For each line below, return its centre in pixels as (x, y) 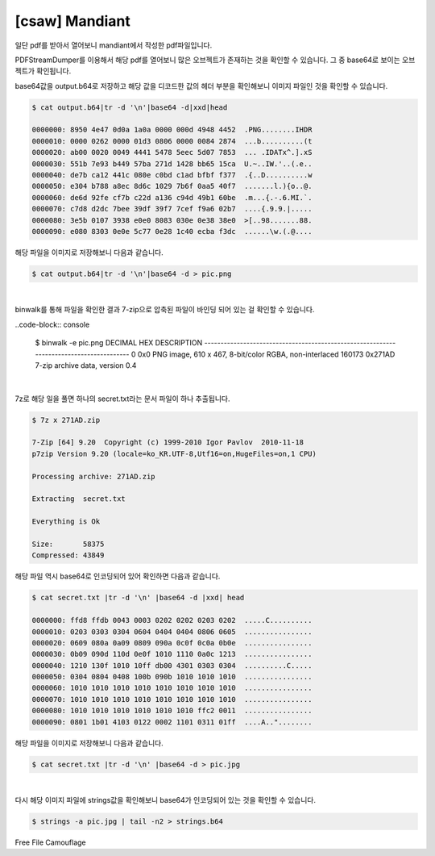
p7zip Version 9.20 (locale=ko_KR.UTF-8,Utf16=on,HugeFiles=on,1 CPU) (174, 453)
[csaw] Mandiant (72, 21)
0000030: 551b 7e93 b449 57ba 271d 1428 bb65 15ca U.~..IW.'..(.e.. (172, 164)
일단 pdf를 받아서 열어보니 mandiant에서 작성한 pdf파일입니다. (114, 45)
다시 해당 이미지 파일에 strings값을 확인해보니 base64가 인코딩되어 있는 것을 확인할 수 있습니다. (165, 800)
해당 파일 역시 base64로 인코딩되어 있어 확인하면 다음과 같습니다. (118, 576)
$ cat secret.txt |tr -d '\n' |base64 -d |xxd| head (138, 598)
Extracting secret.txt (79, 499)
